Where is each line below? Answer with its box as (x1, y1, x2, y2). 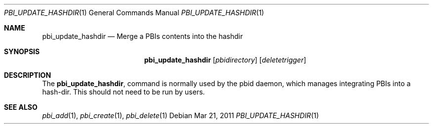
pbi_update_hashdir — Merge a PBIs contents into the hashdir (42, 32, 243, 40)
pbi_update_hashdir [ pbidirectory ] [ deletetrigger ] (144, 56, 306, 64)
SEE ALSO (4, 103, 38, 111)
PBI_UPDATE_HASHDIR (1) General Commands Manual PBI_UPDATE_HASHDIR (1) (4, 8, 264, 17)
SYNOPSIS (4, 47, 40, 56)
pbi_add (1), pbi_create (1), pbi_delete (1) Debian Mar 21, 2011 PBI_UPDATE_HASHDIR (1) (42, 111, 319, 120)
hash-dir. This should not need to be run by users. (42, 88, 205, 96)
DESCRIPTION (4, 71, 51, 79)
